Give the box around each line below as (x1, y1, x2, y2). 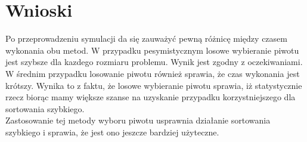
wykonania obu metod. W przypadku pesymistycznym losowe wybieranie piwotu (5, 44, 299, 56)
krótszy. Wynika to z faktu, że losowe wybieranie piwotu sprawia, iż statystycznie (5, 79, 302, 91)
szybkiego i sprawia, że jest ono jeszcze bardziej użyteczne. (5, 125, 219, 138)
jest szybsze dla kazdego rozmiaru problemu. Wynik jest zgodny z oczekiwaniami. (5, 55, 303, 68)
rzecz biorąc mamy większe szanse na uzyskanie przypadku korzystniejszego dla (5, 91, 296, 103)
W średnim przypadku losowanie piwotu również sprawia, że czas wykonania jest (5, 67, 300, 79)
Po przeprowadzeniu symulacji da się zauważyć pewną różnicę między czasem (5, 32, 287, 45)
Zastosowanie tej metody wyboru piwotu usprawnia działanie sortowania (5, 114, 271, 126)
